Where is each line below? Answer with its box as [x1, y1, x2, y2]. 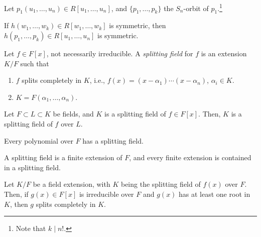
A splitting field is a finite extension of [4, 152, 122, 163]
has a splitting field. [82, 135, 144, 146]
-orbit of [183, 3, 209, 13]
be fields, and [53, 108, 94, 119]
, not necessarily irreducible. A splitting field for [46, 48, 193, 59]
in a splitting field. [4, 162, 61, 172]
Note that [16, 223, 46, 233]
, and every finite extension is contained [129, 152, 251, 163]
